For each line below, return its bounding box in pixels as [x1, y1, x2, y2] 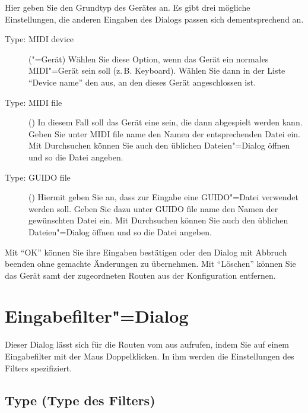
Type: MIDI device [5, 33, 74, 45]
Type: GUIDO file [5, 171, 71, 183]
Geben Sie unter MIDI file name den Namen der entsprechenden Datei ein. [28, 127, 300, 140]
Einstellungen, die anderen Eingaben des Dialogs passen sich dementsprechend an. [5, 12, 304, 25]
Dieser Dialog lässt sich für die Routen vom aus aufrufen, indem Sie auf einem [5, 338, 290, 351]
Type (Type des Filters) [5, 390, 155, 409]
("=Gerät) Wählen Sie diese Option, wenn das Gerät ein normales [28, 52, 269, 65]
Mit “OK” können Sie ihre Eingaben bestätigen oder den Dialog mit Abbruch [5, 245, 287, 258]
